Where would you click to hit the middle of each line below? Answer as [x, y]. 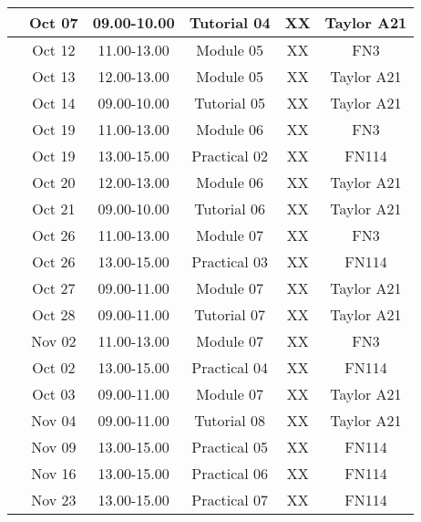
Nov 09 [54, 447]
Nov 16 [54, 473]
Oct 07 [54, 22]
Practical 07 [230, 500]
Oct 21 [54, 209]
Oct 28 [54, 314]
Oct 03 [54, 394]
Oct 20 [54, 182]
